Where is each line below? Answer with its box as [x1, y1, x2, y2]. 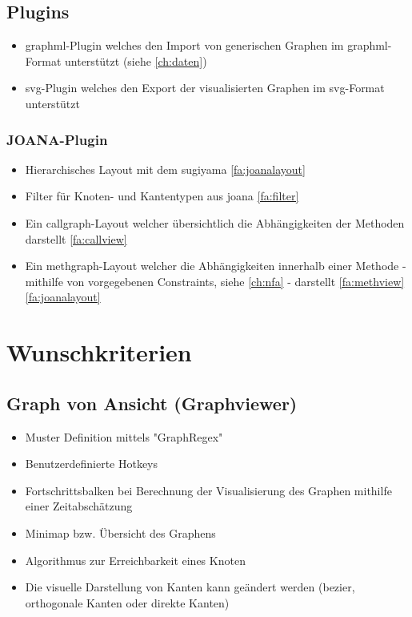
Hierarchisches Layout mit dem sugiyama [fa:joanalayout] [25, 160, 306, 177]
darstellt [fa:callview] [25, 230, 127, 247]
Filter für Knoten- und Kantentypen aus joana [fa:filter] [25, 188, 299, 204]
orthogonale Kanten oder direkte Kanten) [25, 594, 230, 611]
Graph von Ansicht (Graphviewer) [6, 390, 298, 415]
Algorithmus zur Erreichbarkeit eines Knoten [25, 551, 246, 568]
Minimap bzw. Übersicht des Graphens [25, 524, 216, 541]
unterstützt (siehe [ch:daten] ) [65, 52, 207, 69]
